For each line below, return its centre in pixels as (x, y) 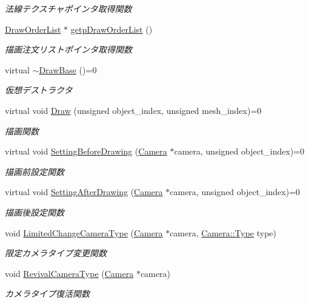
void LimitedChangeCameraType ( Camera (84, 232)
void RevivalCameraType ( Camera (69, 273)
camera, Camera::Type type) (223, 232)
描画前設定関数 (35, 171)
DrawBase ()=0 (68, 69)
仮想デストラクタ (39, 90)
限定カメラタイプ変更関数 (56, 253)
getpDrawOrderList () (111, 29)
